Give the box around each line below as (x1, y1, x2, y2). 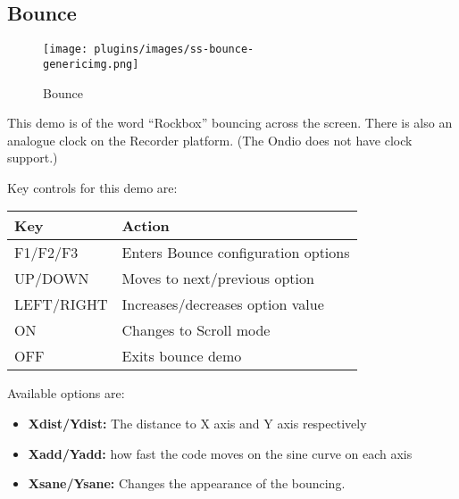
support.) (7, 148, 58, 167)
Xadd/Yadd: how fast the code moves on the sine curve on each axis (28, 444, 413, 462)
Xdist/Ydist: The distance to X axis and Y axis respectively (28, 414, 367, 433)
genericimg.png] (43, 57, 139, 71)
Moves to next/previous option (121, 268, 314, 289)
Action (121, 215, 170, 237)
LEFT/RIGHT (14, 294, 108, 315)
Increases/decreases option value (121, 294, 324, 315)
